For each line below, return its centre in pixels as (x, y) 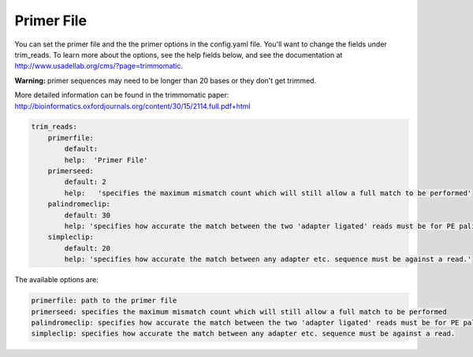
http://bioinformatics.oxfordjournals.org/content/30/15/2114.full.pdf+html (132, 106)
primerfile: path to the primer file (104, 301)
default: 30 (87, 215)
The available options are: (56, 280)
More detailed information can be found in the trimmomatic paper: (122, 95)
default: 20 (87, 248)
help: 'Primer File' (106, 160)
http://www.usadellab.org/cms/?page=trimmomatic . (99, 66)
